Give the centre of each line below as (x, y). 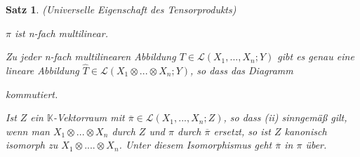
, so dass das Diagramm (242, 70)
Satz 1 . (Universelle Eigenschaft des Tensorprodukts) (121, 9)
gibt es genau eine (316, 56)
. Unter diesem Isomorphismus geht (195, 145)
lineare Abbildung (42, 70)
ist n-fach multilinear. (61, 33)
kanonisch (306, 131)
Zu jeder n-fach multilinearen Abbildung (91, 56)
